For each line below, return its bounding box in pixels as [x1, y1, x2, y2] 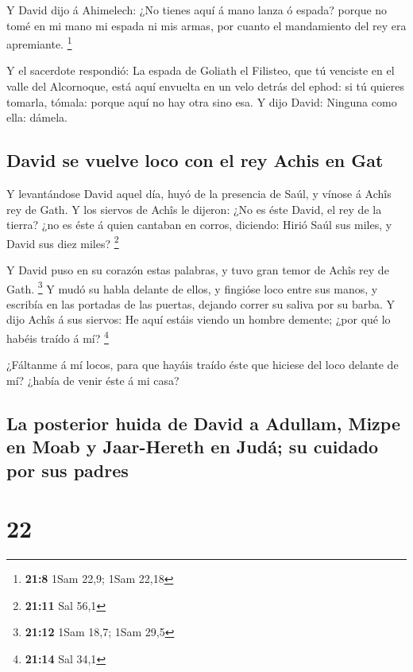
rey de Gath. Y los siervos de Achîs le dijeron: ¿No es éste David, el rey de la [6, 200, 382, 217]
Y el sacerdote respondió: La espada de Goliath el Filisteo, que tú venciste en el [6, 62, 395, 79]
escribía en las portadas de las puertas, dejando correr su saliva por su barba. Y [6, 295, 395, 312]
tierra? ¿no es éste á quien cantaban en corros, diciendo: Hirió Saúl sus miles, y [6, 216, 392, 233]
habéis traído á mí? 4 [6, 328, 109, 346]
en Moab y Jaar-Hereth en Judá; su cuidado [6, 434, 379, 459]
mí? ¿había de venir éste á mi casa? [6, 371, 179, 388]
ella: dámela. [6, 109, 68, 126]
